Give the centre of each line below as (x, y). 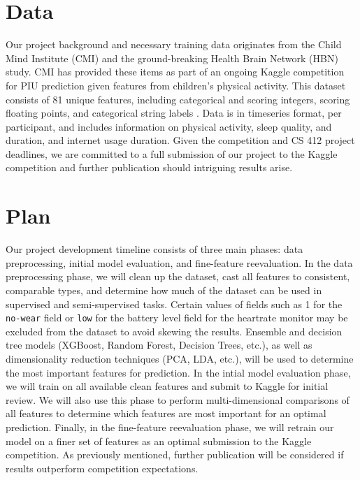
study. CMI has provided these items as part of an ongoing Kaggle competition (175, 72)
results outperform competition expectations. (102, 468)
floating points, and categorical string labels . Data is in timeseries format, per (174, 113)
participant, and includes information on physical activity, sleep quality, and (169, 126)
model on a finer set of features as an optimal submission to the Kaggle (159, 441)
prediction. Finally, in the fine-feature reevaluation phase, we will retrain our (170, 427)
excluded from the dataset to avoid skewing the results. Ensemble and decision (174, 331)
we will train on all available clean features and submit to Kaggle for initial (167, 386)
